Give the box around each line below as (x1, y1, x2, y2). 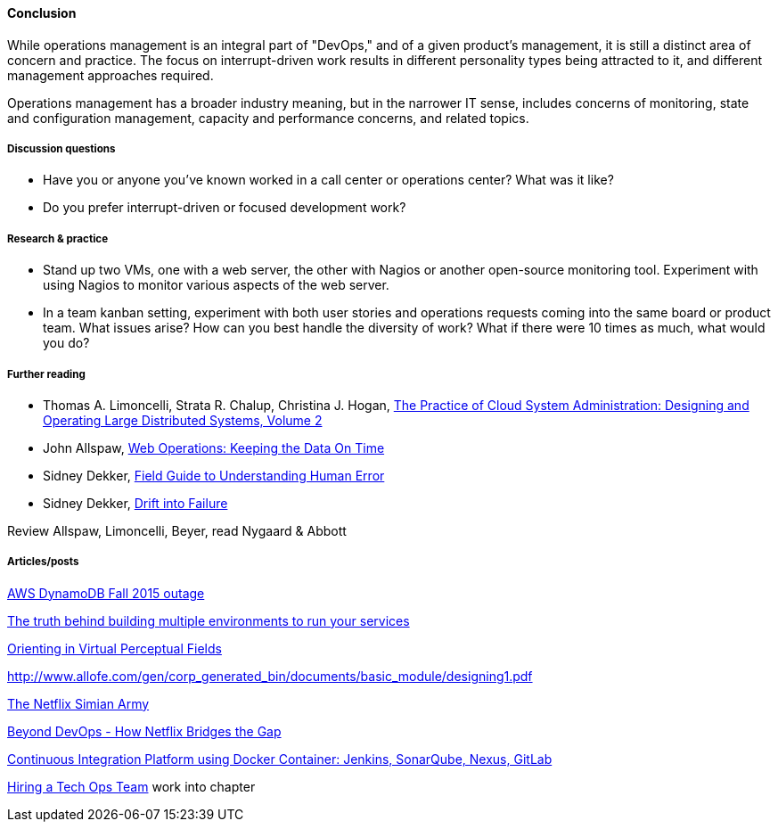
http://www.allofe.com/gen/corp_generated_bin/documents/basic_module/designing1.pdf (7, 668, 533, 684)
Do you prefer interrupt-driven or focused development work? (43, 200, 406, 216)
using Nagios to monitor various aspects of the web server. (43, 277, 389, 293)
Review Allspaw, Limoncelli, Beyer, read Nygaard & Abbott (7, 522, 347, 538)
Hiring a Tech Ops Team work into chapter (7, 778, 256, 794)
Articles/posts (7, 555, 79, 569)
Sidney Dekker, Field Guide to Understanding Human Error (43, 467, 385, 483)
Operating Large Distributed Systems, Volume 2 (43, 412, 323, 428)
